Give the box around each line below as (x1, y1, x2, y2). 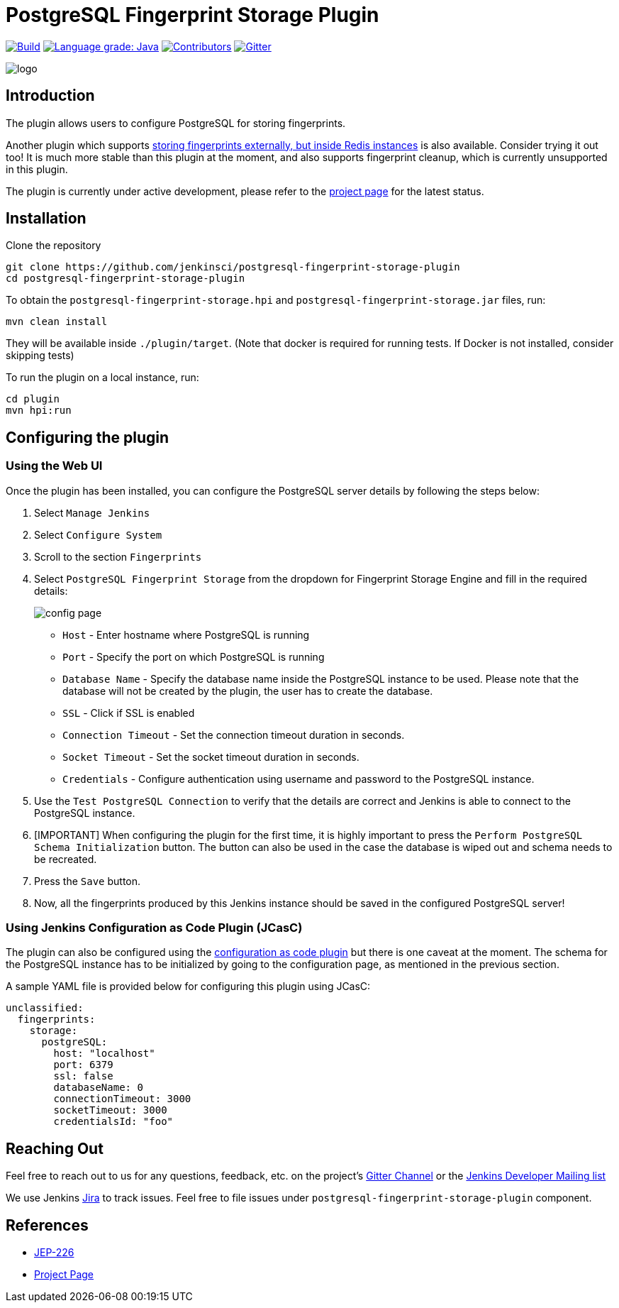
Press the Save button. (34, 874, 141, 887)
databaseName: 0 (53, 1082, 143, 1094)
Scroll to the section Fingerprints (34, 550, 202, 563)
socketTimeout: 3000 (53, 1104, 167, 1116)
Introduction (6, 87, 95, 105)
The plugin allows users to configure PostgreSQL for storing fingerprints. (6, 116, 346, 129)
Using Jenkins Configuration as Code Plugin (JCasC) (6, 920, 303, 935)
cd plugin (6, 393, 60, 405)
